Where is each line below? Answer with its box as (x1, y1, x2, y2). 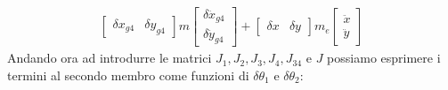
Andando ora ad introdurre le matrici (7, 49, 212, 67)
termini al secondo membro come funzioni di (7, 65, 249, 84)
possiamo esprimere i (327, 49, 441, 67)
